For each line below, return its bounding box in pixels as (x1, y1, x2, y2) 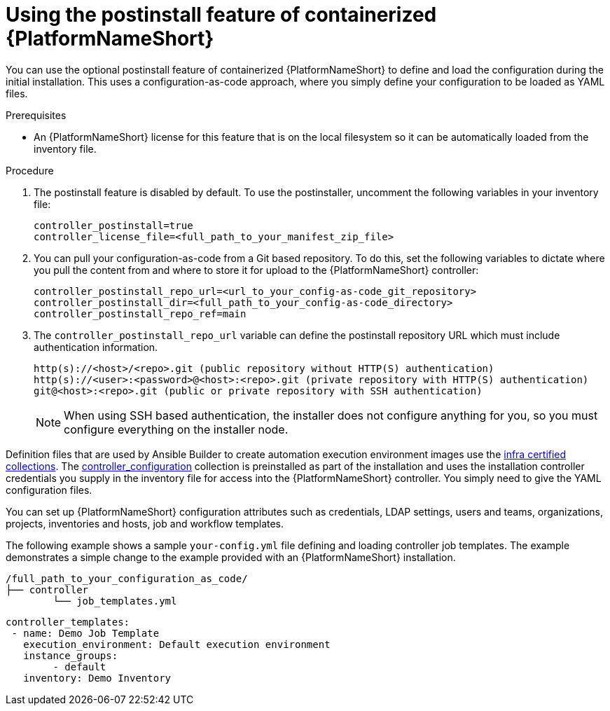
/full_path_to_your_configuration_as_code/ (6, 572, 248, 584)
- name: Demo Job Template (11, 627, 160, 639)
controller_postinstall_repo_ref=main (34, 308, 247, 319)
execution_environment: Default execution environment (23, 638, 331, 650)
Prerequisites (6, 109, 67, 121)
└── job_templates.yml (53, 595, 177, 607)
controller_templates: (6, 616, 130, 628)
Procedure (6, 164, 54, 177)
